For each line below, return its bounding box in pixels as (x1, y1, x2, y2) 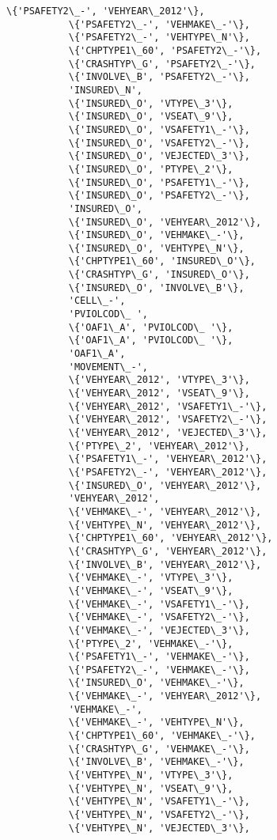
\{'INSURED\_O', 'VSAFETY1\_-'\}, (68, 123, 250, 135)
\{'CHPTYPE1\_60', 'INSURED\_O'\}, (68, 255, 256, 267)
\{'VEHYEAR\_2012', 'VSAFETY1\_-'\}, (68, 400, 268, 412)
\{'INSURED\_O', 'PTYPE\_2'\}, (68, 163, 233, 175)
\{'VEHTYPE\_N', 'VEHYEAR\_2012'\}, (68, 519, 262, 531)
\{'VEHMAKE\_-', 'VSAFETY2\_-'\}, (68, 611, 250, 623)
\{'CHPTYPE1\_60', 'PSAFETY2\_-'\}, (68, 44, 262, 56)
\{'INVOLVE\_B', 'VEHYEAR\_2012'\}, (68, 558, 262, 570)
